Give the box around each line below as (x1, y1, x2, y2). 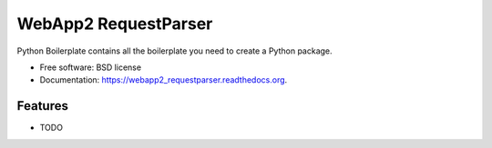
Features (16, 98, 68, 113)
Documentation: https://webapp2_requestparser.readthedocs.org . (39, 74, 288, 85)
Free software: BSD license (39, 62, 141, 73)
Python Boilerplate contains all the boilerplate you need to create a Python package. (16, 45, 333, 56)
